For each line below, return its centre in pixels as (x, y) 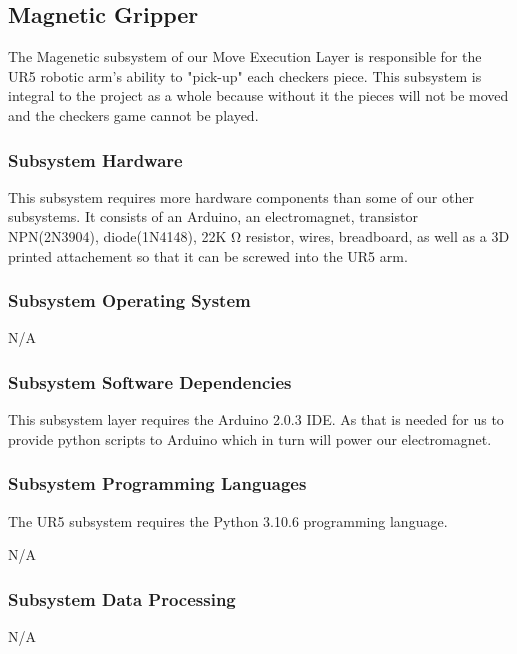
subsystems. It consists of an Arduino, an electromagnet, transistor (213, 216)
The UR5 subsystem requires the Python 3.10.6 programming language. (228, 520)
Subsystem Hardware (95, 159)
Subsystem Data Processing (122, 598)
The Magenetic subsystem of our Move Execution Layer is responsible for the (245, 56)
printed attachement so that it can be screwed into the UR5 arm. (208, 255)
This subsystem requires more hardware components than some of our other (241, 196)
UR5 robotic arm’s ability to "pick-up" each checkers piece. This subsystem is (245, 75)
